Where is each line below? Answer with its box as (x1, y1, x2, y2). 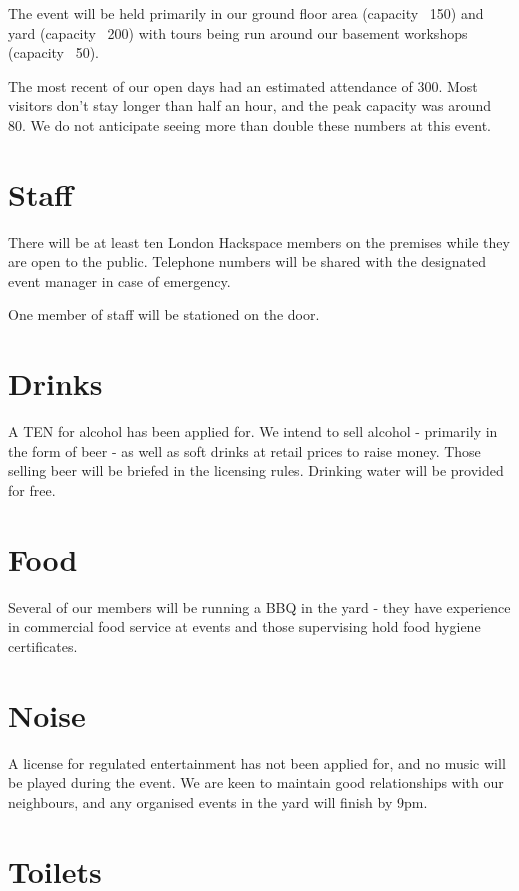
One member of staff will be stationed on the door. (8, 304, 320, 325)
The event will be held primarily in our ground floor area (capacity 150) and (8, 3, 484, 23)
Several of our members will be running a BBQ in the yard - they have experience (8, 596, 511, 617)
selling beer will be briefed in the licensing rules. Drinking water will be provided (8, 460, 504, 481)
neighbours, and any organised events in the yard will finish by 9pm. (8, 791, 428, 812)
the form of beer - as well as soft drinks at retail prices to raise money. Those (8, 440, 481, 461)
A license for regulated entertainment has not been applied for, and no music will (8, 752, 506, 773)
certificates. (8, 635, 78, 656)
